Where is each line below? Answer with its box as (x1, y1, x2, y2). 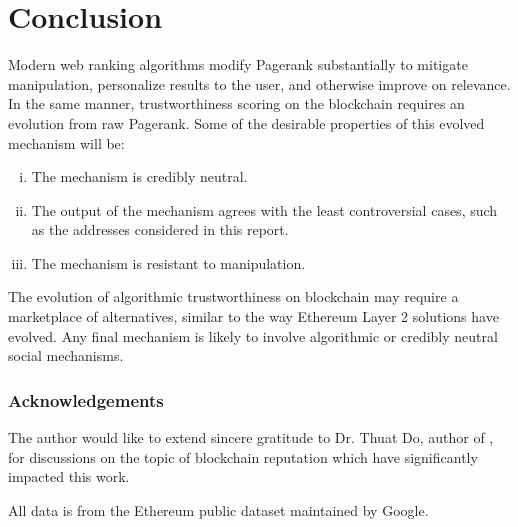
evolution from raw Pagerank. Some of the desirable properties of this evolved (8, 112, 485, 133)
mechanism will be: (8, 132, 125, 153)
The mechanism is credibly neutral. (31, 166, 248, 187)
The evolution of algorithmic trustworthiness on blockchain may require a (8, 286, 459, 307)
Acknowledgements (8, 387, 164, 412)
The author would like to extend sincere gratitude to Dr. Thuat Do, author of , (8, 427, 494, 448)
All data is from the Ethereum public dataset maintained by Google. (8, 499, 429, 520)
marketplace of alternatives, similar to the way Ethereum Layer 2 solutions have (8, 306, 499, 327)
